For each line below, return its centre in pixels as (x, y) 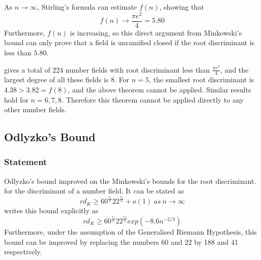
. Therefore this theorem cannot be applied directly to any (153, 99)
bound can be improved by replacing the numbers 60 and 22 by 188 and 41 (121, 241)
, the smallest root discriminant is (201, 79)
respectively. (23, 252)
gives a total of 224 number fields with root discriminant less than (107, 69)
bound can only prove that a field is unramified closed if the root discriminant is (129, 42)
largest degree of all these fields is (56, 79)
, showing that (182, 7)
